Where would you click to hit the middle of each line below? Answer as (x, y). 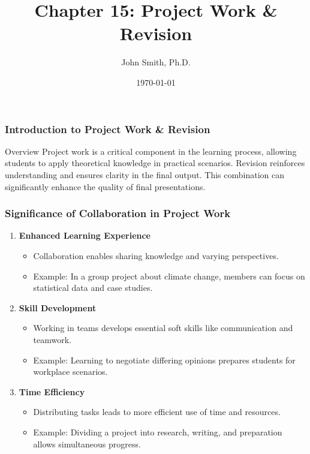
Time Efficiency (52, 391)
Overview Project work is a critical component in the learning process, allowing (151, 151)
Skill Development (58, 307)
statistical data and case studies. (93, 288)
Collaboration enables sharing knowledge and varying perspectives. (156, 255)
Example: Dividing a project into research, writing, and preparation (158, 432)
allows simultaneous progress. (87, 444)
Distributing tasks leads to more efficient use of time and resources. (157, 412)
